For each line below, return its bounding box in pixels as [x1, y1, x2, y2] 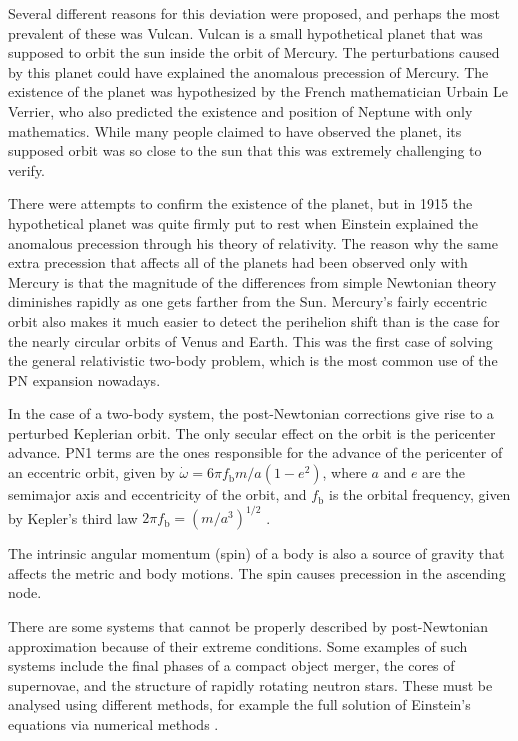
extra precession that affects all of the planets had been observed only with [8, 252, 468, 273]
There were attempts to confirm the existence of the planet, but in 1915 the [8, 193, 473, 214]
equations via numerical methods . [8, 713, 219, 734]
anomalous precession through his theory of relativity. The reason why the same [8, 232, 498, 253]
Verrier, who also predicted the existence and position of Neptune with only [8, 100, 473, 121]
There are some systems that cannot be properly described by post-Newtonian [8, 615, 489, 636]
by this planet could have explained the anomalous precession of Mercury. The [8, 61, 489, 82]
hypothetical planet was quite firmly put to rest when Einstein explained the [8, 212, 478, 233]
